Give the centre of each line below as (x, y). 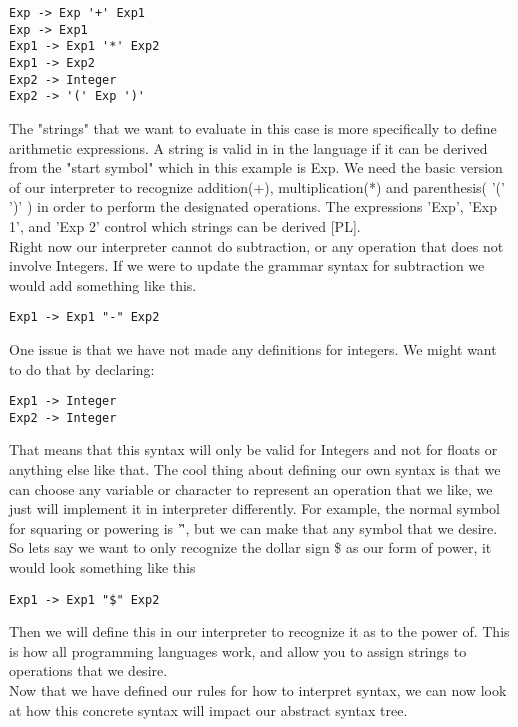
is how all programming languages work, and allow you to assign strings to (238, 650)
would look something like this (102, 567)
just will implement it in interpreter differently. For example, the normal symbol (254, 508)
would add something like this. (103, 284)
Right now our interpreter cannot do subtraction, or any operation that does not (256, 245)
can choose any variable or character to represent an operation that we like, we (251, 488)
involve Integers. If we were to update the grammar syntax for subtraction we (247, 265)
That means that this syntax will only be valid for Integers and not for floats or (253, 449)
